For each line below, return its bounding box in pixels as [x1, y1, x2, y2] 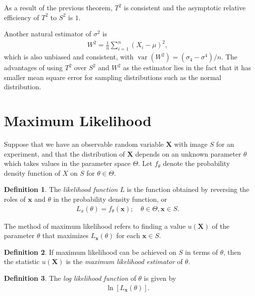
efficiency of [4, 12, 39, 22]
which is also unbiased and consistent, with [4, 52, 134, 62]
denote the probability [163, 158, 230, 168]
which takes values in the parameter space [4, 158, 131, 168]
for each [116, 230, 140, 241]
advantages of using [4, 62, 63, 73]
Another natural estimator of [4, 28, 91, 39]
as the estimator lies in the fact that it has [123, 62, 251, 73]
